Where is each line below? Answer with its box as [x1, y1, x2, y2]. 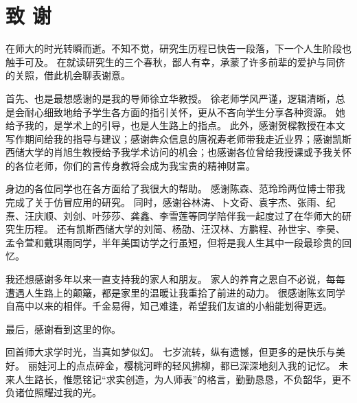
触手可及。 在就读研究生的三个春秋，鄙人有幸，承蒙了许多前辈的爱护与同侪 [5, 54, 345, 69]
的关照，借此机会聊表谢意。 [5, 68, 130, 82]
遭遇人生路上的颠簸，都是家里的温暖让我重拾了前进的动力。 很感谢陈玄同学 [5, 285, 345, 299]
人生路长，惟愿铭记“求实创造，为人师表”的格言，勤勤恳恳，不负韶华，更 [14, 371, 342, 386]
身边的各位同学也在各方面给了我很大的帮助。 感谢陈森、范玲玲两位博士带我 [5, 181, 345, 196]
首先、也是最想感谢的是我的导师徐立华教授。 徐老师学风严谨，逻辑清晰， [5, 91, 336, 105]
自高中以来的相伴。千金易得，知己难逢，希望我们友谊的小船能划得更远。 [5, 299, 332, 313]
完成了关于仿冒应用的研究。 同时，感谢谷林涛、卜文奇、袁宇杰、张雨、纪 [5, 195, 336, 209]
